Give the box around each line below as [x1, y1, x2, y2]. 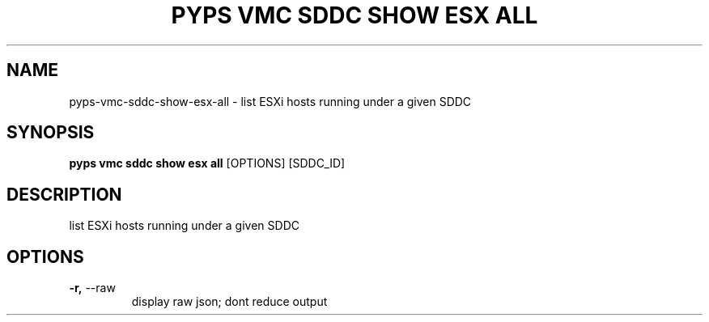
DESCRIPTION [6, 184, 122, 205]
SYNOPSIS [6, 122, 95, 143]
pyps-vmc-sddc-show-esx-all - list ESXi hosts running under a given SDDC [69, 94, 472, 108]
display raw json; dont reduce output [131, 294, 328, 309]
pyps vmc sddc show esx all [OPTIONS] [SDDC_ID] [69, 156, 346, 171]
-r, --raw [69, 281, 116, 295]
